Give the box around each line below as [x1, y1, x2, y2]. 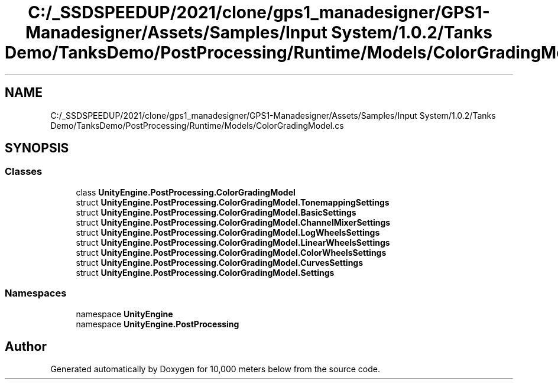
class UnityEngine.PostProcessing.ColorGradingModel [76, 187, 296, 197]
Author [5, 339, 47, 354]
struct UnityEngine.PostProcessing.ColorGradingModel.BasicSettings [76, 207, 356, 217]
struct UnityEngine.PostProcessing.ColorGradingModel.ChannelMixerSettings [76, 217, 391, 227]
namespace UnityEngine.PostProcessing [76, 318, 239, 329]
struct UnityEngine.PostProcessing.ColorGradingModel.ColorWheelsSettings [76, 247, 387, 258]
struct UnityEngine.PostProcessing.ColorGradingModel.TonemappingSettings [76, 197, 390, 207]
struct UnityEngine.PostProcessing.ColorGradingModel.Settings [76, 267, 335, 278]
